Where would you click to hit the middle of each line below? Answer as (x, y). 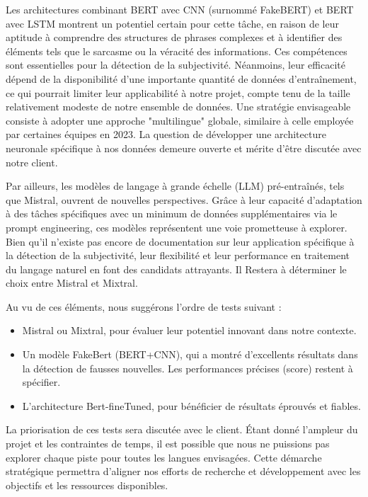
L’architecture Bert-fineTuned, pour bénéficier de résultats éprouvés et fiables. (191, 405)
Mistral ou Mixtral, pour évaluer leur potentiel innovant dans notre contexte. (189, 330)
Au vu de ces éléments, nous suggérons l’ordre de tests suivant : (144, 306)
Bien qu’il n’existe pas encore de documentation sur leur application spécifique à (180, 241)
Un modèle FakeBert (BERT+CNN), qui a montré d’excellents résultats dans (190, 354)
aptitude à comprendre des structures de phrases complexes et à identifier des (174, 37)
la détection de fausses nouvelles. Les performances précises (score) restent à (188, 368)
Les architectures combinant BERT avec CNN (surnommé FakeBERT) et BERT (180, 9)
